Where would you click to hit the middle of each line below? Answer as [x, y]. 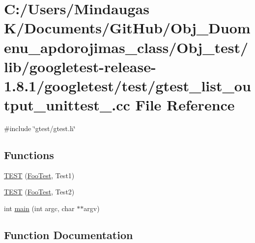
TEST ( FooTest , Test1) [39, 175]
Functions [29, 155]
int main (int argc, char [39, 208]
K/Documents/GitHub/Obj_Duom [127, 28]
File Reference [185, 105]
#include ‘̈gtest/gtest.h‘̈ [40, 128]
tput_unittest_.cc [67, 105]
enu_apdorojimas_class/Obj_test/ [126, 47]
